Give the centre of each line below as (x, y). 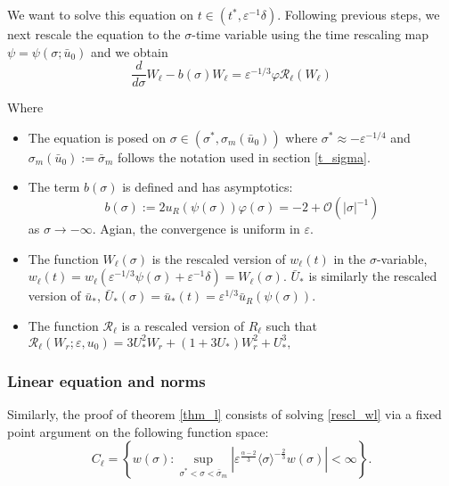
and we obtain (129, 51)
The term (54, 187)
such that (292, 325)
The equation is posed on (97, 137)
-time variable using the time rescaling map (310, 34)
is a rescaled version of (183, 325)
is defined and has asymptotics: (208, 187)
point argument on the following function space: (138, 431)
